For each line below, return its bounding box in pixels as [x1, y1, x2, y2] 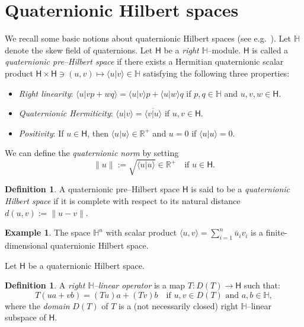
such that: [244, 279, 280, 291]
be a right [164, 43, 199, 56]
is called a [252, 43, 289, 56]
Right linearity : [18, 87, 73, 99]
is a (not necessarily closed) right [119, 299, 238, 312]
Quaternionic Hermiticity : [18, 107, 113, 119]
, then [87, 126, 108, 139]
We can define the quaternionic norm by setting [5, 147, 179, 159]
